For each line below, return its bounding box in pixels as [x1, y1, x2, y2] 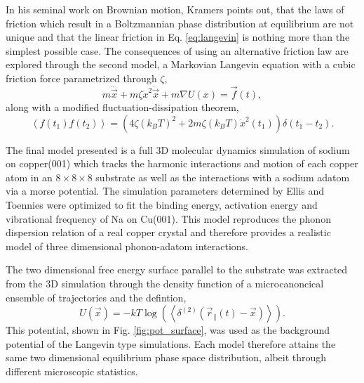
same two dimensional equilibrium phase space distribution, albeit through [6, 350, 327, 365]
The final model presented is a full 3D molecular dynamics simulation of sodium [6, 142, 350, 157]
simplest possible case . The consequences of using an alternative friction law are [6, 43, 349, 58]
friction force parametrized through [6, 70, 157, 85]
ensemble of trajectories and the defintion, [6, 290, 187, 304]
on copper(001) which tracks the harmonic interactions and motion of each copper [6, 156, 358, 171]
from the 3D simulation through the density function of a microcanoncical [6, 275, 324, 290]
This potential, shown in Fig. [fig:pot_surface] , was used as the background [6, 323, 330, 337]
